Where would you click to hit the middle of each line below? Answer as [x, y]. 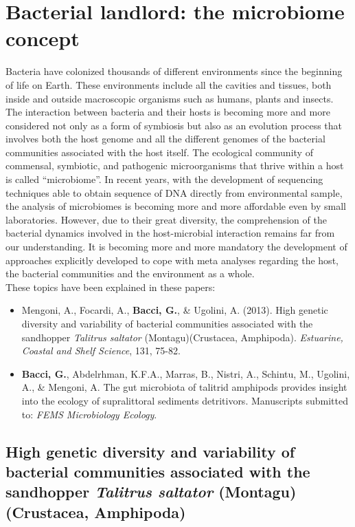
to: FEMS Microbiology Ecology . [89, 414]
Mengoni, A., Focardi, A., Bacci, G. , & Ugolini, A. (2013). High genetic [175, 310]
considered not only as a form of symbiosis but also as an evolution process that [174, 125]
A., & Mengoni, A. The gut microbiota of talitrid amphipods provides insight [184, 387]
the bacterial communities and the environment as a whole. [130, 273]
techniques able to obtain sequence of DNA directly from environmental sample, [174, 192]
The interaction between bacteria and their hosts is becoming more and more [168, 112]
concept [43, 38]
